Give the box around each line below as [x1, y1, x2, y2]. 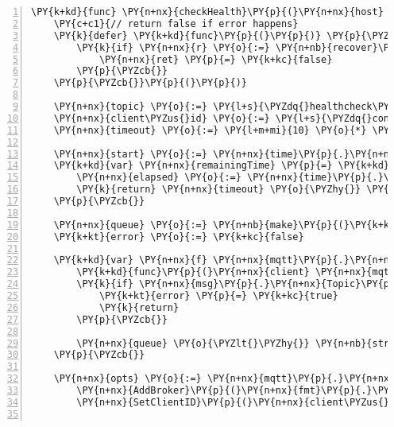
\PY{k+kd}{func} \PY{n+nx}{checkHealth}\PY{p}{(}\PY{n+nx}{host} [31, 6, 384, 17]
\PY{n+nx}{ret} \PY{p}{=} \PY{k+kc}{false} [98, 53, 333, 65]
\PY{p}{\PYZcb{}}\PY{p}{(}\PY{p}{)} [53, 77, 248, 89]
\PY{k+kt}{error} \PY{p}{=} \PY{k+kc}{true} [98, 290, 338, 301]
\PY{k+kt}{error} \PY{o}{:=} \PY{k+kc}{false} [53, 231, 304, 243]
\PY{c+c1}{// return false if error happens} [53, 17, 299, 29]
